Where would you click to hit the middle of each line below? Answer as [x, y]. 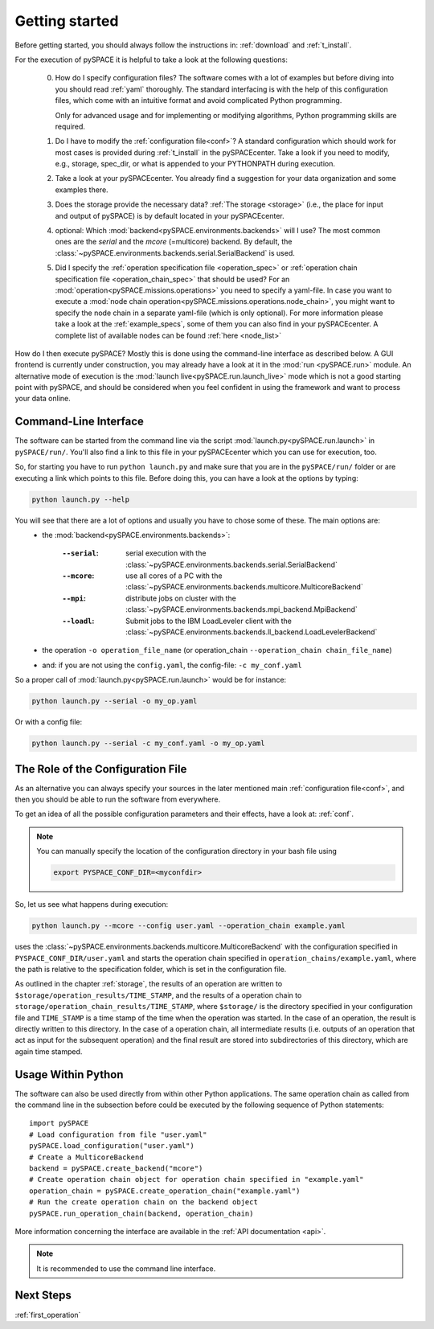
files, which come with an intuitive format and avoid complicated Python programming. [199, 100]
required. [70, 126]
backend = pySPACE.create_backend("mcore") [116, 1168]
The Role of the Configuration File [101, 769]
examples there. [82, 190]
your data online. [43, 399]
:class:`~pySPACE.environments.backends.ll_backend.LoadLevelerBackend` [252, 632]
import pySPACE [59, 1123]
